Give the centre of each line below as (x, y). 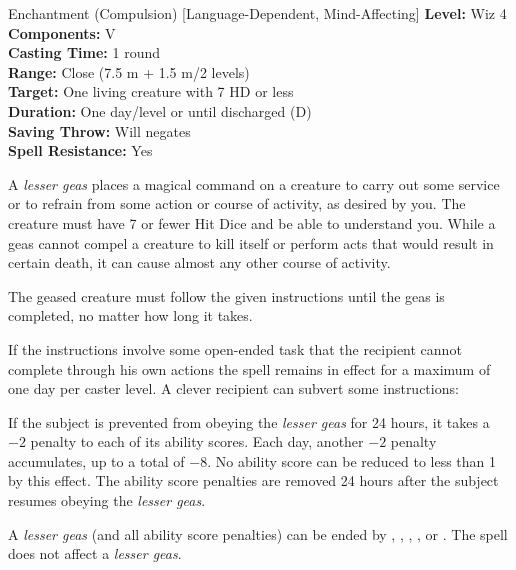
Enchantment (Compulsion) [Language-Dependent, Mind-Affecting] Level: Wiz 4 (257, 13)
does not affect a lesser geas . (95, 553)
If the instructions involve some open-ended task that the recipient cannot (235, 348)
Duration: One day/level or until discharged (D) (160, 110)
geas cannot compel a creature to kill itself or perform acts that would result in (251, 242)
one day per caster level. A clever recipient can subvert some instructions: (233, 388)
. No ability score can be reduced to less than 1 (352, 460)
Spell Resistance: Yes (80, 150)
